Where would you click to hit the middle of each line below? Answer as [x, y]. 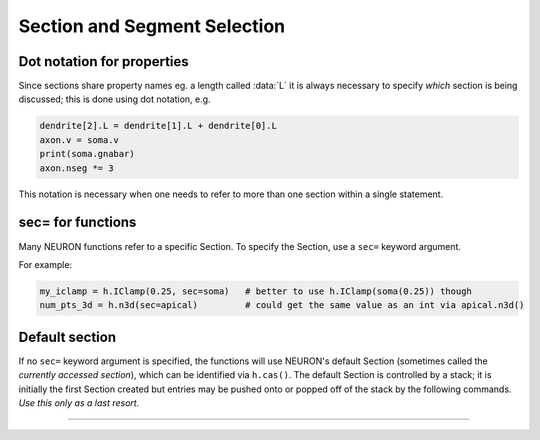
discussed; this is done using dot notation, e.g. [114, 99]
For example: [45, 264]
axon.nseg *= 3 [76, 168]
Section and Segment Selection [151, 26]
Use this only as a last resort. [79, 402]
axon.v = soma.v [79, 139]
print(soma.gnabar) [87, 154]
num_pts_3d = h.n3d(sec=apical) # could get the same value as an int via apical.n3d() [282, 305]
